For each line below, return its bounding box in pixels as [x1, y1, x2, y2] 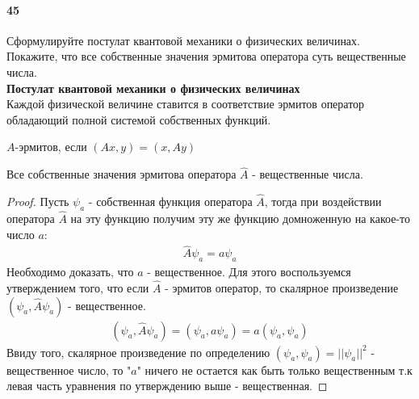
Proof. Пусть [6, 192, 69, 209]
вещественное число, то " [6, 361, 132, 378]
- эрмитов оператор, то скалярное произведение [165, 279, 399, 296]
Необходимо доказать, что [6, 263, 134, 280]
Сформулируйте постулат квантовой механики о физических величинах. [6, 31, 360, 48]
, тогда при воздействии [264, 192, 382, 209]
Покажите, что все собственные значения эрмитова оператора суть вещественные [6, 48, 406, 65]
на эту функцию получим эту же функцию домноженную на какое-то [70, 210, 410, 226]
